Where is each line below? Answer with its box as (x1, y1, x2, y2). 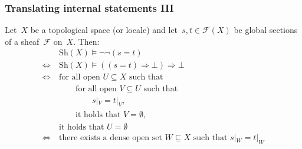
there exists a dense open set (59, 134, 162, 143)
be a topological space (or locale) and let (30, 24, 178, 36)
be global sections (234, 24, 298, 36)
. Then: (73, 35, 100, 47)
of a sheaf (5, 35, 40, 47)
